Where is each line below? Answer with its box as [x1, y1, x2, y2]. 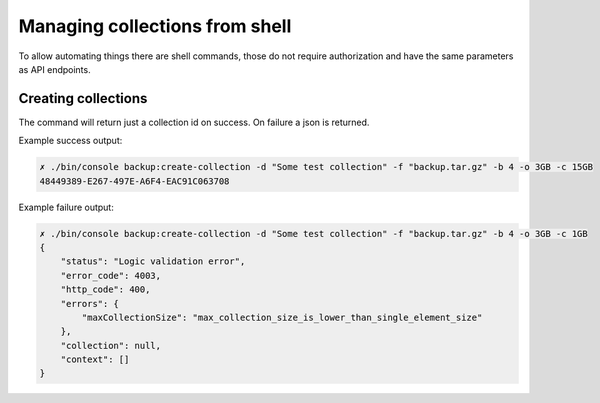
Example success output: [18, 135, 123, 147]
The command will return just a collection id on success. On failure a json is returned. [18, 116, 370, 128]
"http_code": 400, [60, 284, 151, 295]
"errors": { [60, 298, 120, 309]
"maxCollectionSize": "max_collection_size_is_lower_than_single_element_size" [81, 311, 483, 323]
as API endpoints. [18, 63, 91, 75]
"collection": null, [60, 340, 162, 351]
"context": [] [60, 354, 130, 365]
